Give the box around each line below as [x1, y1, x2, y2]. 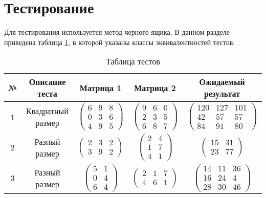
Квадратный [26, 105, 69, 117]
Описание [29, 76, 66, 88]
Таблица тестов [106, 55, 160, 68]
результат [204, 87, 240, 100]
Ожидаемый [199, 76, 245, 88]
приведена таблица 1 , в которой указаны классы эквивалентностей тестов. [4, 36, 235, 47]
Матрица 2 [134, 81, 176, 94]
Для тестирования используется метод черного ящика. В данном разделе [4, 27, 230, 37]
